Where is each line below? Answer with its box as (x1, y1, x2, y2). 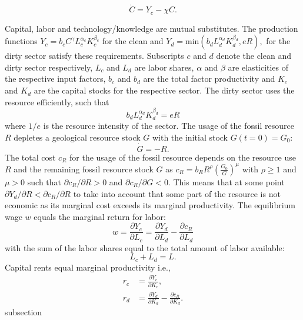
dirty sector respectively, (5, 61, 93, 73)
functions (5, 35, 38, 47)
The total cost (5, 151, 56, 163)
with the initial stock (152, 131, 228, 144)
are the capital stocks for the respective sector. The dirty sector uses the (34, 84, 295, 96)
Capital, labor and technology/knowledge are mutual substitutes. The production (5, 22, 298, 34)
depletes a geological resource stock (14, 131, 141, 144)
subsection (5, 306, 42, 318)
